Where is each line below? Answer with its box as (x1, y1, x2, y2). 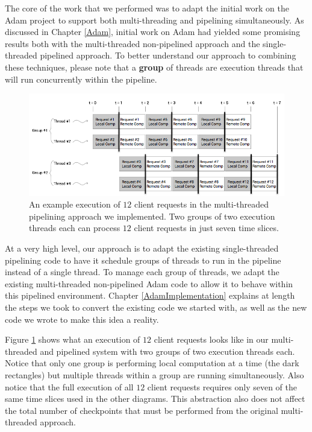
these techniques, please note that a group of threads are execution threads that (5, 60, 304, 73)
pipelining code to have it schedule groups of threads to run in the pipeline (5, 253, 281, 266)
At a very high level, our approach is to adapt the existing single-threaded (5, 242, 279, 255)
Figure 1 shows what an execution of (5, 333, 140, 346)
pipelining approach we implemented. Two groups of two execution (29, 209, 275, 222)
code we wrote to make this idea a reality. (5, 313, 159, 325)
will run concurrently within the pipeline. (5, 72, 157, 85)
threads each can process (29, 221, 120, 234)
